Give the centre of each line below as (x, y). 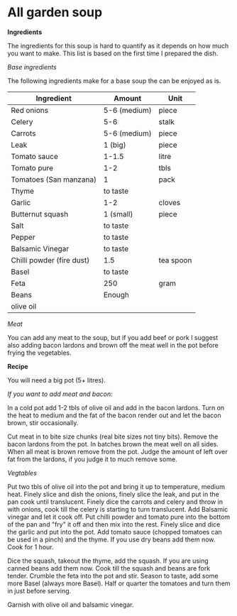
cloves (170, 202)
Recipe (18, 366)
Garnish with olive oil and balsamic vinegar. (71, 605)
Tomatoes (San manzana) (54, 180)
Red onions (29, 110)
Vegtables (22, 473)
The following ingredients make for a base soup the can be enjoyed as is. (114, 81)
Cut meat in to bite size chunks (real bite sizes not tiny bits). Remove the (113, 436)
